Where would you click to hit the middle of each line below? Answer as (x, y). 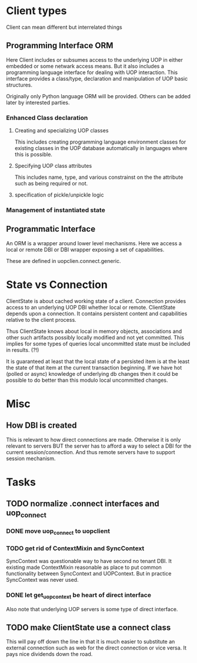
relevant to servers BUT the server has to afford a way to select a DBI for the (99, 446)
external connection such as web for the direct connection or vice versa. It (96, 648)
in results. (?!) (23, 350)
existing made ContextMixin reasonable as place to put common (84, 567)
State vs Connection (57, 284)
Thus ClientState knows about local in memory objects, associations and (94, 331)
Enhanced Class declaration (47, 118)
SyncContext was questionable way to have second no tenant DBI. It (89, 561)
